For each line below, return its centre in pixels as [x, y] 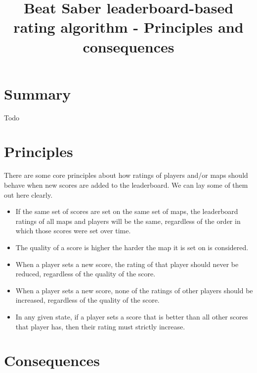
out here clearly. [28, 194]
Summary [38, 93]
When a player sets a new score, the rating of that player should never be [127, 264]
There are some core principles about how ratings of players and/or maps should [126, 175]
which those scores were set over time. [73, 231]
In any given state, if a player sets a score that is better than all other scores [132, 316]
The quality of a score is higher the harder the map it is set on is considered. [132, 247]
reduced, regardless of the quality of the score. [86, 274]
